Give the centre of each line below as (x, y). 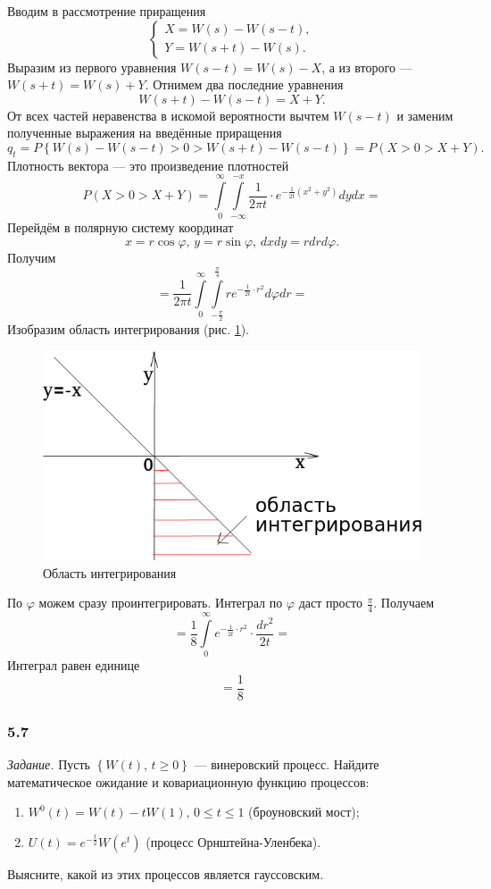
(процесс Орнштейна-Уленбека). (233, 842)
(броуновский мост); (304, 812)
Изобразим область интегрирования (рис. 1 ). (129, 329)
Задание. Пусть (49, 764)
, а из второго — (367, 67)
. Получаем (404, 603)
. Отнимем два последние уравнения (244, 84)
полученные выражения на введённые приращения (145, 133)
